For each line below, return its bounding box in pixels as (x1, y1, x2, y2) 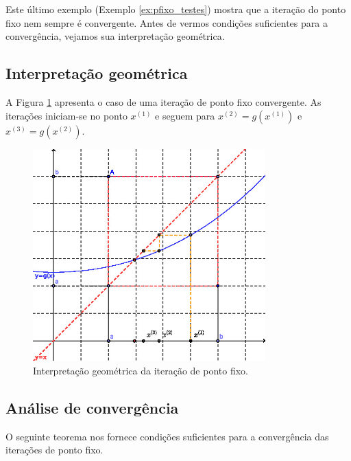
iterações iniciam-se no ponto (5, 108, 128, 122)
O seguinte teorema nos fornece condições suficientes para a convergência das (5, 429, 329, 443)
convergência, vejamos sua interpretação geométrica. (5, 29, 225, 43)
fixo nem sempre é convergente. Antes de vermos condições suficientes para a (5, 15, 328, 30)
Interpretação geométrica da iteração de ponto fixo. (33, 363, 248, 377)
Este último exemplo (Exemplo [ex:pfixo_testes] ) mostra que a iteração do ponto (5, 2, 346, 16)
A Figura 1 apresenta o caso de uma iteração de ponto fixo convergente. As (5, 94, 322, 109)
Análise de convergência (5, 396, 179, 418)
